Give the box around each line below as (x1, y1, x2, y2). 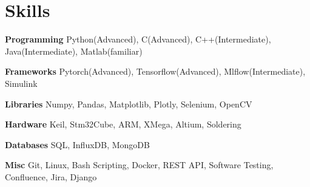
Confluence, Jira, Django (5, 170, 97, 183)
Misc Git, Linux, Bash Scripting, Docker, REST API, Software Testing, (5, 158, 274, 171)
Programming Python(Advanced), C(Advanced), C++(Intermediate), (5, 33, 271, 46)
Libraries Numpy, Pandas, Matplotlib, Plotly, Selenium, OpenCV (5, 97, 252, 110)
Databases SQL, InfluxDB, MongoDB (5, 138, 150, 151)
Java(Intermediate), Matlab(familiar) (5, 44, 143, 57)
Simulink (5, 76, 38, 89)
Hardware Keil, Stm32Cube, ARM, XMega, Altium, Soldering (5, 118, 241, 131)
